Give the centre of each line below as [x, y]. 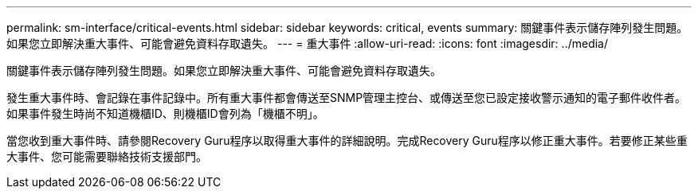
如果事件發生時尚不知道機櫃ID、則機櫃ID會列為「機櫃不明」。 [165, 113]
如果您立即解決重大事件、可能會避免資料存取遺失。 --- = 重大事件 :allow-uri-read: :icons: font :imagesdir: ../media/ [308, 43]
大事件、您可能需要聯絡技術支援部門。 [107, 156]
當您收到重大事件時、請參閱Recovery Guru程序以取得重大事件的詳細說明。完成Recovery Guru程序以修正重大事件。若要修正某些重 [347, 140]
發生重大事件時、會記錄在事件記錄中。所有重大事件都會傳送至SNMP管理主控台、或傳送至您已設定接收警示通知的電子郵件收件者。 [347, 97]
